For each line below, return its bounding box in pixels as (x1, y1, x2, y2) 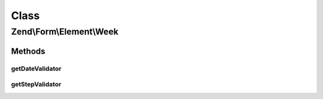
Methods (11, 46, 45, 56)
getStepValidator (11, 81, 62, 89)
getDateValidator (11, 64, 62, 73)
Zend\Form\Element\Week (11, 26, 119, 37)
